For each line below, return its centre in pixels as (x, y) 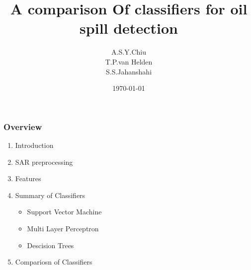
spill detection (129, 28)
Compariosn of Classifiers (54, 262)
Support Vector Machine (64, 212)
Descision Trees (50, 245)
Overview (23, 126)
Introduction (34, 145)
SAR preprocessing (44, 162)
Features (28, 178)
